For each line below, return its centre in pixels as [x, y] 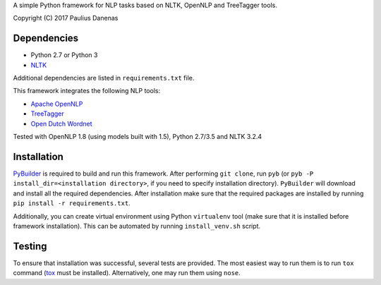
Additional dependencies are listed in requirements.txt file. [104, 78]
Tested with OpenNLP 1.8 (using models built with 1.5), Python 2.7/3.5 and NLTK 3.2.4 [138, 137]
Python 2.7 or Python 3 [64, 55]
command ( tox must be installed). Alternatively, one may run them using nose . [127, 273]
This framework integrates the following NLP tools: [87, 91]
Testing [30, 246]
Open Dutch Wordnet [61, 123]
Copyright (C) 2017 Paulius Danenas [66, 18]
